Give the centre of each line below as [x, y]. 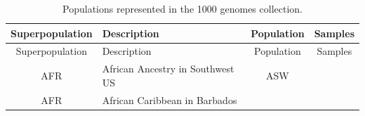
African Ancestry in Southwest [168, 69]
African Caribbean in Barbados [170, 99]
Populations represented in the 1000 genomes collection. [182, 8]
